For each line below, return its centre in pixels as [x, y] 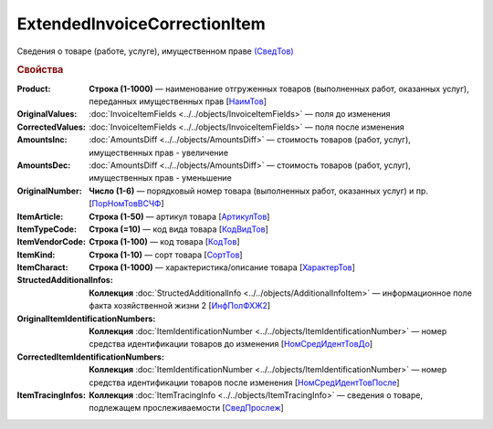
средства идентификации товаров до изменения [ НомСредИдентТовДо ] [231, 344]
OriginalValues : [47, 114]
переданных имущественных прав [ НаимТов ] [178, 101]
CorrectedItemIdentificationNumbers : [90, 357]
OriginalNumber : [49, 191]
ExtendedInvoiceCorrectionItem [142, 24]
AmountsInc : [42, 140]
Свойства [40, 70]
